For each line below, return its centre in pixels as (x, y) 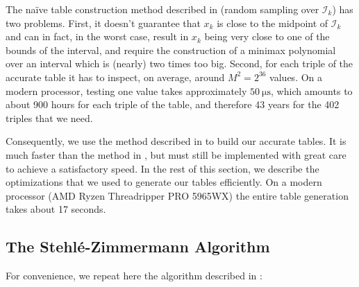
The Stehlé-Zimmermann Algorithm (138, 246)
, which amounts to (312, 90)
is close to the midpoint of (273, 23)
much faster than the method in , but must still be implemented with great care (176, 154)
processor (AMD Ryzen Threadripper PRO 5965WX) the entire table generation (177, 195)
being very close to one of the (267, 36)
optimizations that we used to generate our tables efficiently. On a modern (164, 182)
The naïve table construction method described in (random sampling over (162, 9)
